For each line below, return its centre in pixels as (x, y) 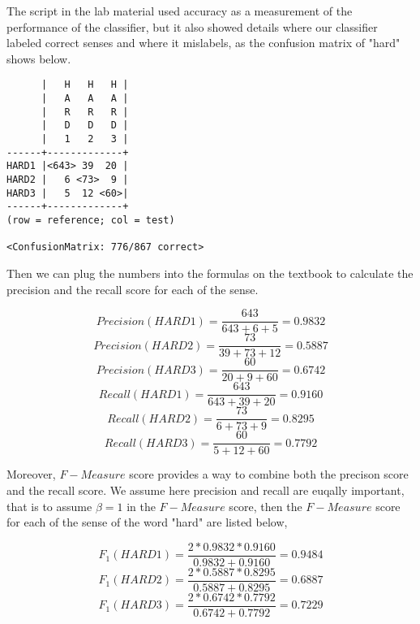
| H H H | (85, 85)
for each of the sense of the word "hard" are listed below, (147, 522)
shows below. (39, 58)
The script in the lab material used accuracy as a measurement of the (180, 11)
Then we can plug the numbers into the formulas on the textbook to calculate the (210, 273)
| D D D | (85, 126)
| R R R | (85, 112)
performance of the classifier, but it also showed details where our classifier (192, 26)
